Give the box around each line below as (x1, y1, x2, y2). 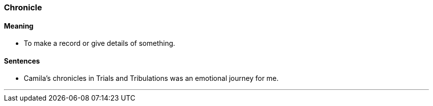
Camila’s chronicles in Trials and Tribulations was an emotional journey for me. (24, 74, 279, 83)
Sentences (4, 56, 40, 65)
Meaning (4, 21, 34, 30)
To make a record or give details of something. (24, 39, 175, 48)
